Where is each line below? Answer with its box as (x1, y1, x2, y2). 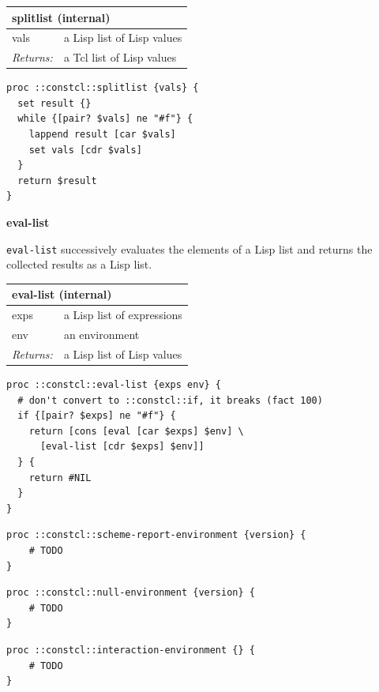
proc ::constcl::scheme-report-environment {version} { (6, 529, 306, 541)
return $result (17, 175, 97, 186)
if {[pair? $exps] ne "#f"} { (17, 410, 176, 422)
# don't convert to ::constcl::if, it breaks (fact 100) (17, 394, 323, 406)
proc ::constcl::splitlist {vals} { (6, 82, 199, 94)
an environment (63, 326, 140, 343)
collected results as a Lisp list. (6, 256, 152, 273)
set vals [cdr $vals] (28, 144, 142, 156)
